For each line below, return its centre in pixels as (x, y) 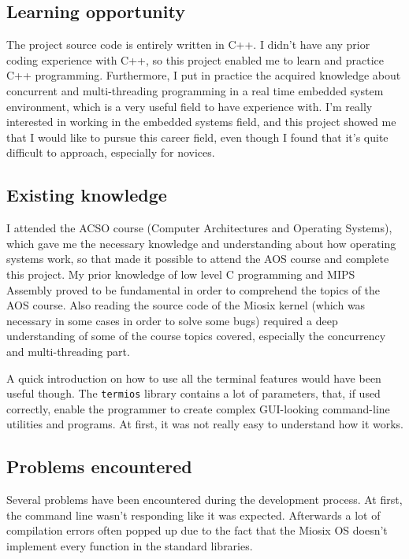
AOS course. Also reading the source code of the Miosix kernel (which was (186, 305)
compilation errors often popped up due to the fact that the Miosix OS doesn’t (197, 530)
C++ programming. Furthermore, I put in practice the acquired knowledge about (204, 75)
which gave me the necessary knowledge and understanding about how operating (201, 243)
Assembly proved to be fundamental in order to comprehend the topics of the (193, 289)
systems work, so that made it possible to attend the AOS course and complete (198, 259)
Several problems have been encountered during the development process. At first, (204, 500)
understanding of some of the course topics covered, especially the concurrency (196, 336)
